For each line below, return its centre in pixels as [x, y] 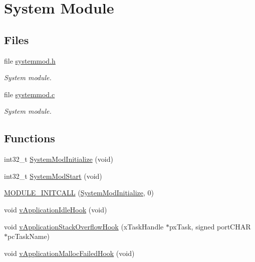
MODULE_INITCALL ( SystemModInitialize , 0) [79, 193]
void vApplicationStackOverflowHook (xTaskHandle [84, 226]
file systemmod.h [30, 60]
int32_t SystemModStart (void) [53, 176]
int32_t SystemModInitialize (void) [59, 159]
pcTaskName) [29, 236]
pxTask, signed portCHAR [210, 226]
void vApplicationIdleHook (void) [56, 209]
